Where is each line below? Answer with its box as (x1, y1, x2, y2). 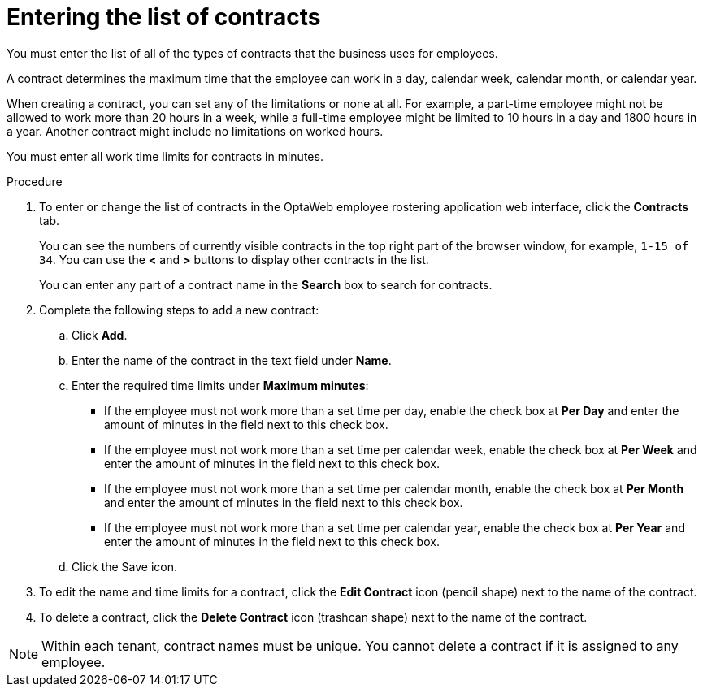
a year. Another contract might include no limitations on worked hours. (7, 123, 384, 138)
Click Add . (72, 327, 128, 342)
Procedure (7, 174, 63, 188)
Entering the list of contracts (7, 3, 321, 31)
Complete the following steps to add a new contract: (39, 302, 319, 317)
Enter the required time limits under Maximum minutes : (72, 378, 369, 392)
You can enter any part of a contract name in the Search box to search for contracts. (39, 277, 493, 292)
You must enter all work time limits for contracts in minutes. (7, 149, 323, 163)
